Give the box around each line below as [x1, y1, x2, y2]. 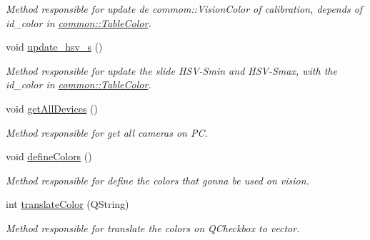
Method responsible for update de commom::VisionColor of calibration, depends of [6, 1, 363, 16]
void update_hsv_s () [6, 39, 103, 54]
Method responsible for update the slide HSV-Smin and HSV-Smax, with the [6, 63, 337, 78]
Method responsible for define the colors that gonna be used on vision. [6, 172, 309, 187]
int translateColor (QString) [6, 197, 129, 212]
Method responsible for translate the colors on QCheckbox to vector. [6, 220, 300, 235]
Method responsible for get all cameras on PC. [6, 125, 208, 140]
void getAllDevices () [6, 100, 98, 115]
